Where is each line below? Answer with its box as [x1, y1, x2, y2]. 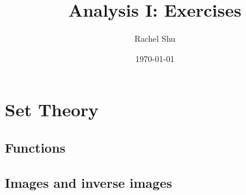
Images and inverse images [5, 173, 172, 191]
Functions [5, 138, 66, 156]
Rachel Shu [134, 32, 176, 45]
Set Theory [5, 97, 99, 122]
